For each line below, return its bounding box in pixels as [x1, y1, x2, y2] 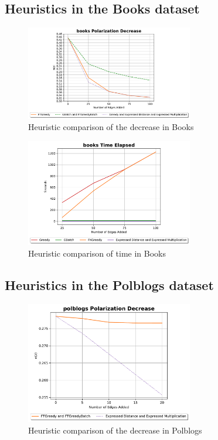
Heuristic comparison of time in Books [28, 247, 166, 259]
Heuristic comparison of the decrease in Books [28, 121, 194, 133]
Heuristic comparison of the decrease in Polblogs [28, 424, 202, 436]
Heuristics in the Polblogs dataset [5, 275, 214, 294]
